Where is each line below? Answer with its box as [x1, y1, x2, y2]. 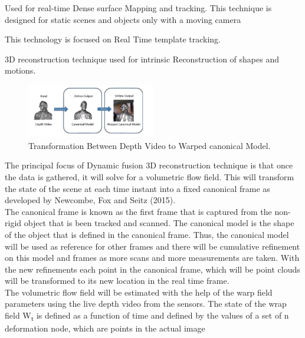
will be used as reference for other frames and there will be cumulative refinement [5, 240, 300, 252]
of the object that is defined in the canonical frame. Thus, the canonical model [5, 228, 289, 240]
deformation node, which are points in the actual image [5, 322, 205, 334]
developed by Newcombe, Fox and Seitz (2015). [5, 194, 176, 206]
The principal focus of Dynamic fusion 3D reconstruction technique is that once [5, 159, 293, 171]
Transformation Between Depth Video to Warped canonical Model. [28, 139, 271, 151]
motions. [5, 64, 36, 77]
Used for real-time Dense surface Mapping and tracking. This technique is [5, 2, 272, 14]
